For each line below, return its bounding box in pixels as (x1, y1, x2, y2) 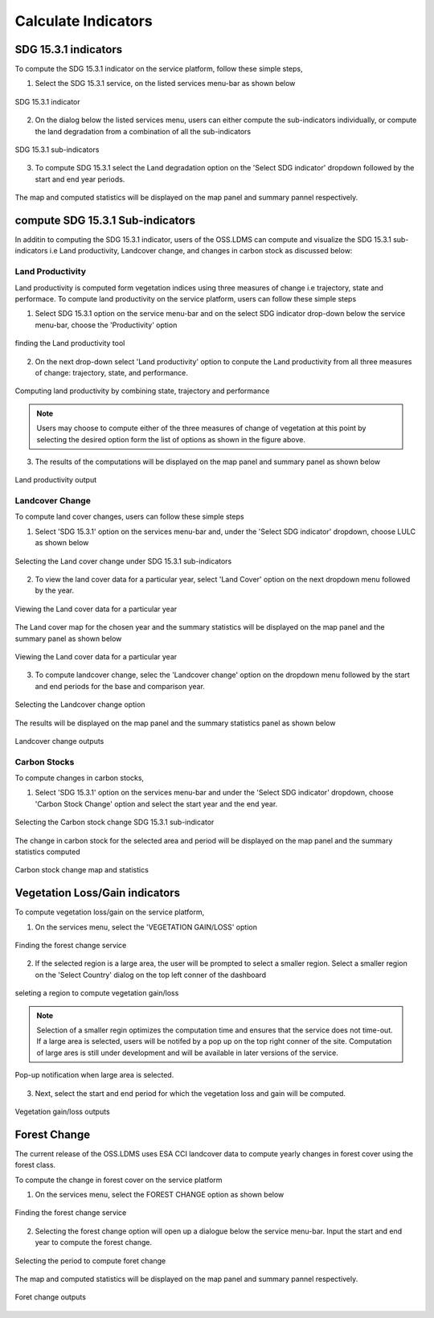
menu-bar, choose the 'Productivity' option (35, 320, 178, 330)
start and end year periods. (35, 174, 125, 184)
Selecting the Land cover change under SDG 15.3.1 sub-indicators (14, 556, 232, 566)
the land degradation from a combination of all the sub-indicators (35, 126, 252, 136)
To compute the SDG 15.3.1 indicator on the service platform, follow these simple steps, (14, 64, 303, 74)
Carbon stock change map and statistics (14, 865, 149, 875)
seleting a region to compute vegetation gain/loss (14, 988, 179, 998)
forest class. (14, 1160, 56, 1170)
